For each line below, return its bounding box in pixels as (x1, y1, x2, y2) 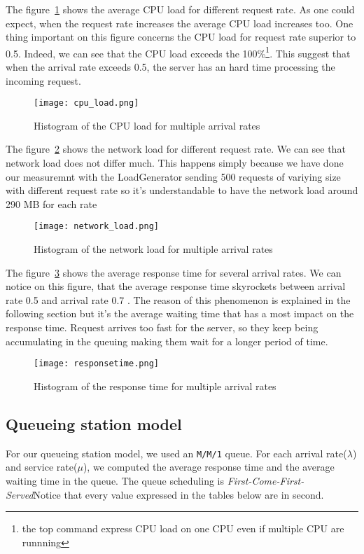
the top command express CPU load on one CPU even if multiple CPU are (22, 521, 344, 536)
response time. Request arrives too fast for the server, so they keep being (6, 320, 318, 335)
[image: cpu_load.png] (34, 98, 139, 109)
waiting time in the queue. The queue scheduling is (6, 473, 225, 487)
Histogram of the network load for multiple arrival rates (34, 242, 273, 256)
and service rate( (6, 459, 78, 474)
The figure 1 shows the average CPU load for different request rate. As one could (6, 2, 355, 16)
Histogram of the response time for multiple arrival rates (34, 378, 276, 393)
